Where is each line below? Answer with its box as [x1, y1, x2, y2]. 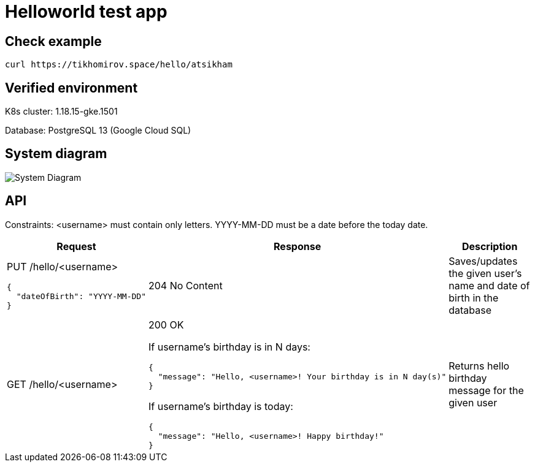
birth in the [448, 291, 499, 304]
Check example [5, 33, 102, 49]
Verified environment [5, 80, 138, 96]
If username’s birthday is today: [148, 400, 293, 412]
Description [461, 240, 518, 252]
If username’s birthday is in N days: [148, 340, 310, 353]
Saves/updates [448, 254, 518, 267]
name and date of [448, 279, 530, 292]
